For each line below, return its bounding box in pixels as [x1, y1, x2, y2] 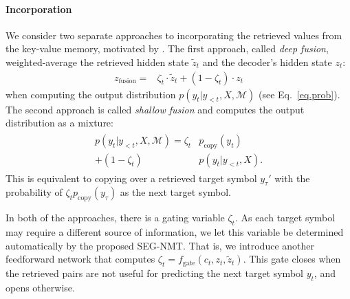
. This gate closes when [243, 252, 341, 266]
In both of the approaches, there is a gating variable [6, 210, 225, 225]
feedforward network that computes [6, 252, 155, 266]
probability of [6, 185, 63, 199]
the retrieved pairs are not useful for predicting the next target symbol [6, 266, 303, 280]
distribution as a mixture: [6, 115, 113, 130]
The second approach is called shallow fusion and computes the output [6, 102, 305, 116]
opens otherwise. [6, 280, 75, 294]
